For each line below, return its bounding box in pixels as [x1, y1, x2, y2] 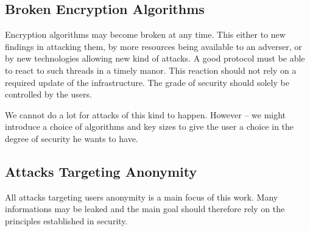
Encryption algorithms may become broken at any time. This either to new [5, 28, 286, 41]
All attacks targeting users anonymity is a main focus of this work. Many [5, 190, 278, 203]
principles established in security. [5, 214, 128, 227]
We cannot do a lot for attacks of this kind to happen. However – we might [5, 108, 286, 121]
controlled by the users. [5, 88, 92, 101]
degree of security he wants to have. [5, 132, 138, 144]
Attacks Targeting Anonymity [5, 162, 197, 180]
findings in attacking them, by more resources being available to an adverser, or [5, 40, 302, 52]
